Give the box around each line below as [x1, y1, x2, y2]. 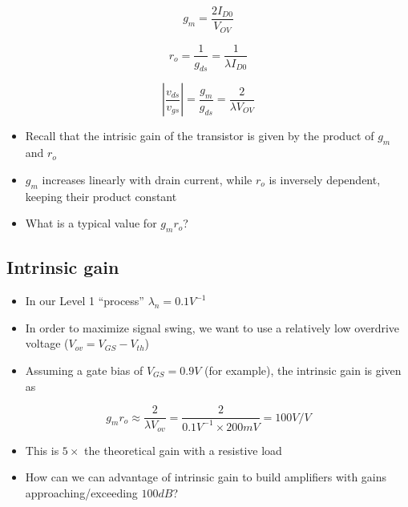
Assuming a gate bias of [25, 361, 143, 378]
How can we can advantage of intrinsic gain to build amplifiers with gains [25, 469, 387, 485]
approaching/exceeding [25, 484, 138, 501]
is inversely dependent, [269, 171, 381, 187]
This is [25, 441, 59, 458]
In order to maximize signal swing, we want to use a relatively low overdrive [25, 319, 400, 336]
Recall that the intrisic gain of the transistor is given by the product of [25, 127, 374, 144]
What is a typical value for [25, 215, 157, 231]
